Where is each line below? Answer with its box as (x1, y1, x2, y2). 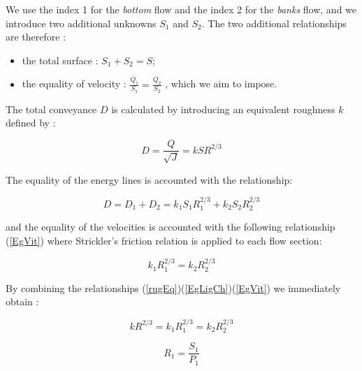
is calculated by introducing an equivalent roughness (111, 101, 335, 116)
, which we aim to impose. (165, 76, 277, 91)
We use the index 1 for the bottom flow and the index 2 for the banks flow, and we (6, 2, 357, 16)
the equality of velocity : (22, 76, 126, 91)
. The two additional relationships (201, 15, 347, 30)
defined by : (6, 115, 56, 130)
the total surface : (22, 52, 99, 67)
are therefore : (6, 29, 66, 44)
